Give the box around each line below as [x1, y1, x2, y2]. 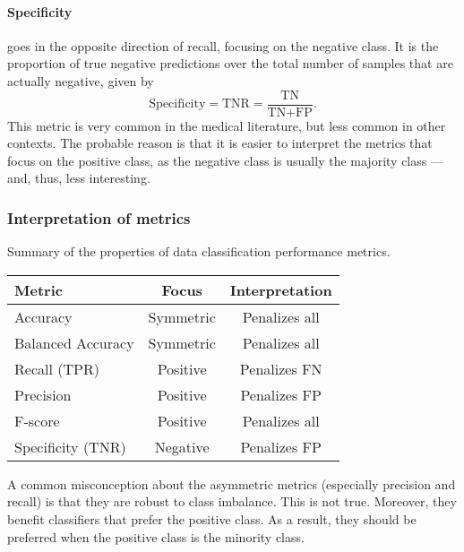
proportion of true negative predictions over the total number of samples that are [7, 54, 453, 73]
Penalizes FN [239, 358, 322, 379]
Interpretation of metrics [7, 206, 191, 229]
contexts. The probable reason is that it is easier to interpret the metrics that [7, 134, 433, 152]
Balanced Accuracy [14, 332, 134, 353]
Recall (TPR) [14, 358, 99, 379]
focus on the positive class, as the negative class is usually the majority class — [7, 151, 443, 169]
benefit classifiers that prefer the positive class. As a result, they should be [7, 510, 417, 529]
